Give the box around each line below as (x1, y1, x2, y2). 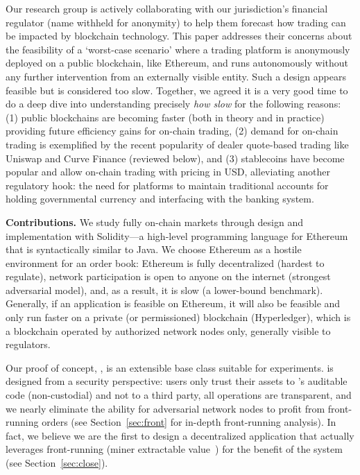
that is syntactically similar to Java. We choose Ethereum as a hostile (6, 242, 302, 257)
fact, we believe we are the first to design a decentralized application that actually (6, 428, 354, 442)
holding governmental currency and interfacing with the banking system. (6, 191, 314, 206)
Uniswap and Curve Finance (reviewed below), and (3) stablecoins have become (6, 150, 345, 165)
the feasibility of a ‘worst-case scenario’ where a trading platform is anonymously (6, 42, 350, 56)
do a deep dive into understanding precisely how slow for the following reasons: (6, 96, 341, 111)
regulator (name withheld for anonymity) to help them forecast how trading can (6, 15, 346, 29)
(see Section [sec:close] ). (6, 456, 108, 469)
